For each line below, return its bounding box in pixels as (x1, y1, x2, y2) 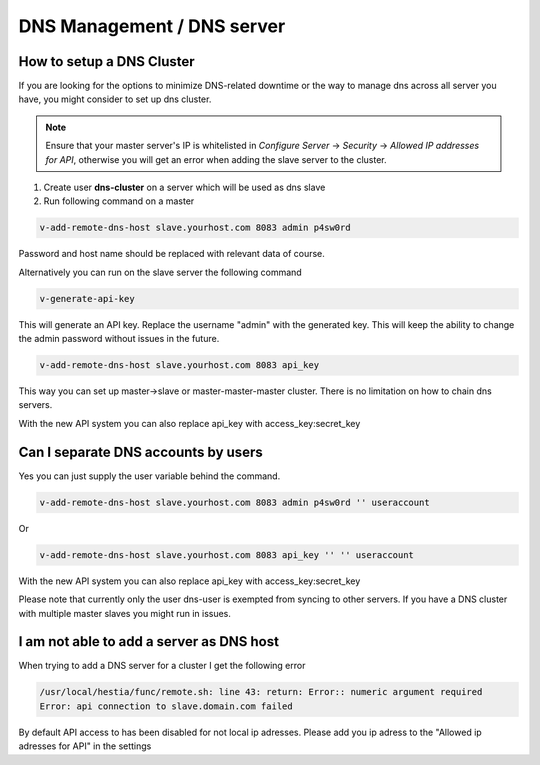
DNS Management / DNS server (18, 15, 286, 37)
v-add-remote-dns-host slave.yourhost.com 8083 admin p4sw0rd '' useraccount (39, 496, 430, 508)
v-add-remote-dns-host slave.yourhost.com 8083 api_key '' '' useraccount (39, 549, 415, 560)
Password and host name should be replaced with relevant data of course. (18, 248, 325, 260)
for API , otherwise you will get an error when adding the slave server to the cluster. (45, 153, 387, 165)
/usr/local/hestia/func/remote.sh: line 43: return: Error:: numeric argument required (39, 686, 483, 698)
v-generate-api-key (39, 293, 135, 304)
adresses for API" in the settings (18, 740, 152, 752)
